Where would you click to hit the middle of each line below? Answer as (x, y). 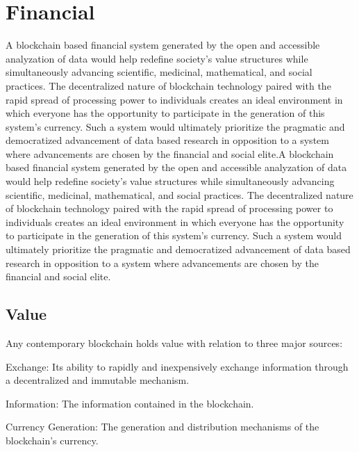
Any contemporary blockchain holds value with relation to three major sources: (174, 343)
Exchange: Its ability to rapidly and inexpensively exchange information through (177, 366)
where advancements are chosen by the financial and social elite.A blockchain (170, 153)
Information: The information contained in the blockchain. (130, 403)
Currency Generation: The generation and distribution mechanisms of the (162, 427)
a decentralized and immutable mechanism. (98, 380)
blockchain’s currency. (52, 440)
